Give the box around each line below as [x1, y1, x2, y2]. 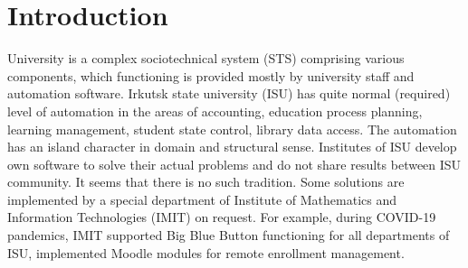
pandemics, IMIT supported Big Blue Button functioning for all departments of [7, 226, 450, 245]
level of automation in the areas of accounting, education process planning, [7, 101, 423, 120]
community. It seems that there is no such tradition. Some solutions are [7, 172, 405, 191]
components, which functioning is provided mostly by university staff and [7, 66, 415, 85]
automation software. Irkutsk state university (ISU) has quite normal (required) [7, 84, 451, 103]
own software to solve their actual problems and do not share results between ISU [7, 154, 462, 173]
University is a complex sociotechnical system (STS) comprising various [7, 49, 405, 68]
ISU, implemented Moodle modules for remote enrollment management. [7, 243, 405, 262]
